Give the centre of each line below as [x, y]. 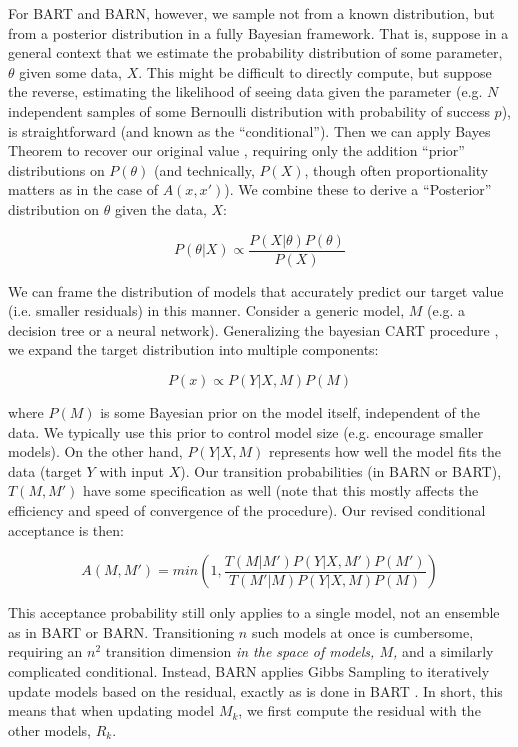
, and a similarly [443, 651]
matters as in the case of [83, 189]
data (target [45, 470]
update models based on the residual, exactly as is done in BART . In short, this [255, 690]
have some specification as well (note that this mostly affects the [281, 490]
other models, [49, 729]
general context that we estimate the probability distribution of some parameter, [255, 52]
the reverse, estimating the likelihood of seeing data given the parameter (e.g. [245, 91]
